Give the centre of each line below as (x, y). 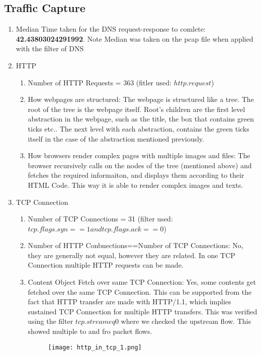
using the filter (51, 321)
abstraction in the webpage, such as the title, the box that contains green (141, 119)
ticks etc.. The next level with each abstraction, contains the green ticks (139, 128)
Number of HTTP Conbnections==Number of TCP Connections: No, (136, 245)
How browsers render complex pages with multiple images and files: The (139, 155)
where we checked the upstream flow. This (186, 321)
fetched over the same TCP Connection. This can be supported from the (140, 291)
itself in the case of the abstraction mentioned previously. (116, 138)
